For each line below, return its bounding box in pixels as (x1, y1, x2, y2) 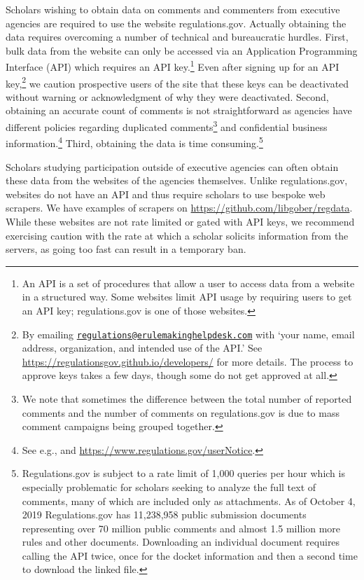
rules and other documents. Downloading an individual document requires (22, 534, 340, 549)
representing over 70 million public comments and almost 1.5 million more (22, 520, 340, 535)
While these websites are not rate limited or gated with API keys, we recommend (6, 214, 355, 228)
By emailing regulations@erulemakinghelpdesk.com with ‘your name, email (22, 326, 355, 341)
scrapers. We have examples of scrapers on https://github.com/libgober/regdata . (6, 200, 353, 215)
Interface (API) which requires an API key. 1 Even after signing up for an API (6, 57, 339, 74)
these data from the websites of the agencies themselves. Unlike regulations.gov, (6, 173, 348, 188)
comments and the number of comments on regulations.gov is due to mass (22, 405, 339, 420)
